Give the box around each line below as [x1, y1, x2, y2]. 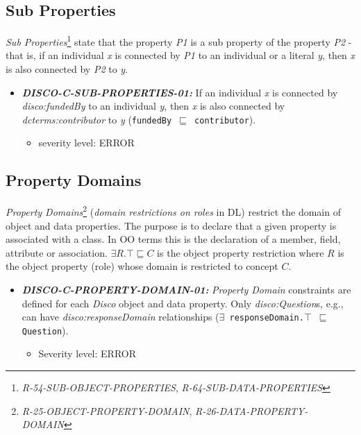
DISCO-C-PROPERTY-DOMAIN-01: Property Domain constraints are [22, 282, 351, 296]
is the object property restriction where [157, 245, 324, 259]
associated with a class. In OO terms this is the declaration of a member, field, [6, 232, 341, 246]
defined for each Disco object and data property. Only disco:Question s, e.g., [22, 296, 344, 310]
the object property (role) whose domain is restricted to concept [6, 259, 278, 273]
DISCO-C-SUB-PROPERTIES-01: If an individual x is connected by [22, 85, 338, 99]
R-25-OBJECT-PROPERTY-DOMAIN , [22, 403, 192, 418]
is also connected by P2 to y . [6, 62, 128, 76]
